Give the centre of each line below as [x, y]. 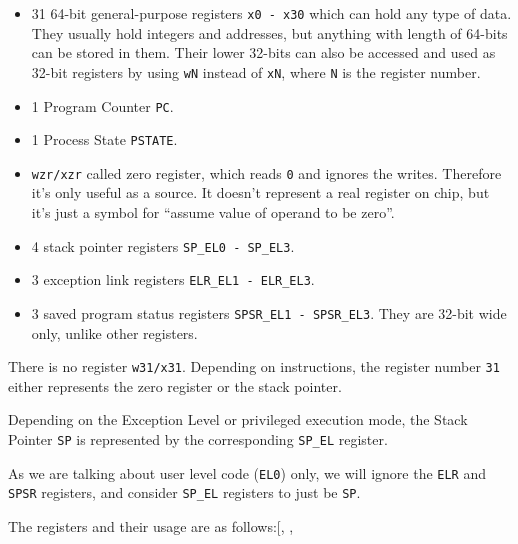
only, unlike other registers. [114, 332]
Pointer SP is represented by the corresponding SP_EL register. [198, 439]
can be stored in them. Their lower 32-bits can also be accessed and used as [263, 52]
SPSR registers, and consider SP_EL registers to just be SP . [184, 492]
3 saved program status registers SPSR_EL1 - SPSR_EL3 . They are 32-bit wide [269, 312]
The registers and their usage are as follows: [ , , [151, 526]
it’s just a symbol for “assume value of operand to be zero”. [213, 212]
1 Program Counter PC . [102, 105]
